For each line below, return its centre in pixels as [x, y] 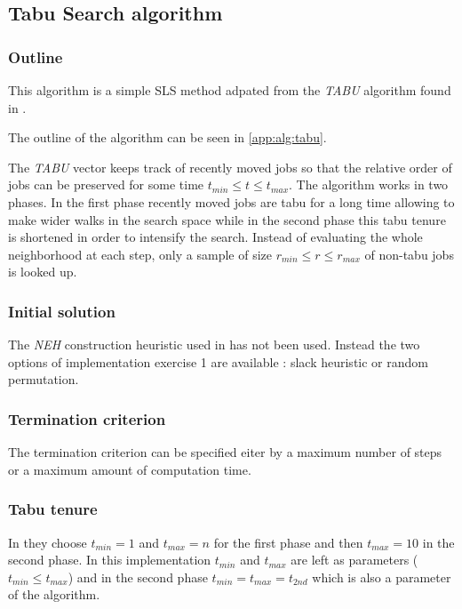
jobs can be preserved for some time [106, 184]
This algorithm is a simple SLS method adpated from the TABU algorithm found [230, 90]
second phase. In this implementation [110, 560]
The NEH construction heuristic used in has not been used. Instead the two [214, 345]
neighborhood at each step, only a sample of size [140, 254]
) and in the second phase [138, 577]
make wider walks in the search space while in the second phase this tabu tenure [227, 219]
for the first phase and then [288, 542]
